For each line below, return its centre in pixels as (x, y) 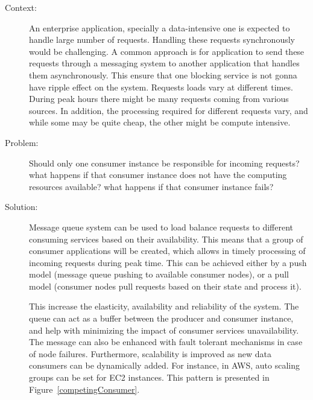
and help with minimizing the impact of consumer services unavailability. (164, 330)
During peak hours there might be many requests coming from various (159, 99)
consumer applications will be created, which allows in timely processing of (167, 251)
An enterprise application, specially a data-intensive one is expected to (160, 27)
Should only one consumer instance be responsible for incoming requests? (164, 163)
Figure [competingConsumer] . (84, 389)
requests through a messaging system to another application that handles (164, 63)
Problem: (22, 142)
